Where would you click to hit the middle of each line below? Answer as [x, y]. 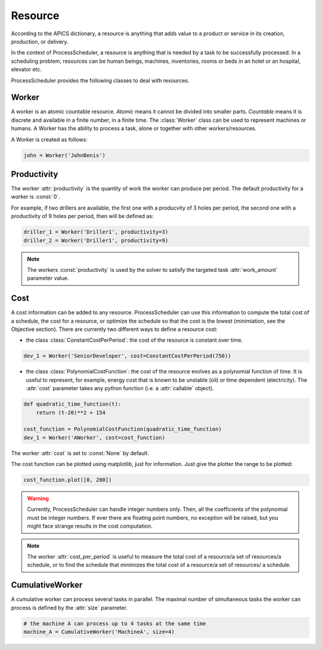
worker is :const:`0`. [36, 197]
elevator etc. [26, 69]
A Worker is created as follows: [49, 139]
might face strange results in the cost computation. [90, 526]
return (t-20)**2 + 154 [71, 413]
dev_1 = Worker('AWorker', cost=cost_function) [94, 437]
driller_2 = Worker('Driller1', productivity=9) [96, 240]
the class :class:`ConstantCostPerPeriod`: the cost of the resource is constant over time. [134, 340]
